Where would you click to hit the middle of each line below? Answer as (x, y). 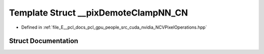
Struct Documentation (44, 41)
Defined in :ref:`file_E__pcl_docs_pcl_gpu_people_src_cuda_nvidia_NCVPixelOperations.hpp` (114, 27)
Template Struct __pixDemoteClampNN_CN (99, 13)
